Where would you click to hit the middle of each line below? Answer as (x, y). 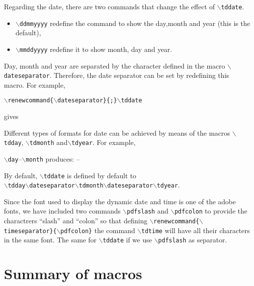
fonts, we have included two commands (63, 211)
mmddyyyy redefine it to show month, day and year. (96, 49)
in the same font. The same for (50, 240)
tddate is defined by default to (90, 175)
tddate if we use (127, 240)
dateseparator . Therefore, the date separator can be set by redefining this (117, 75)
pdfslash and (148, 211)
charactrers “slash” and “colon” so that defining (76, 221)
